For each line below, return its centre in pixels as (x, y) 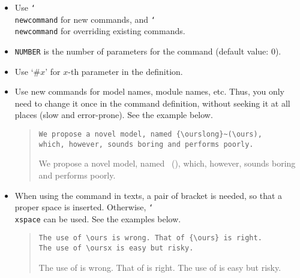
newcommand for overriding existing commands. (100, 31)
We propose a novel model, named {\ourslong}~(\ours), (150, 134)
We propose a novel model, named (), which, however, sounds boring (167, 163)
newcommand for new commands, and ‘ (85, 19)
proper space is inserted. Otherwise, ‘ (84, 207)
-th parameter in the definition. (125, 71)
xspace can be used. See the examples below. (98, 218)
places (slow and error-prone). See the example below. (114, 115)
